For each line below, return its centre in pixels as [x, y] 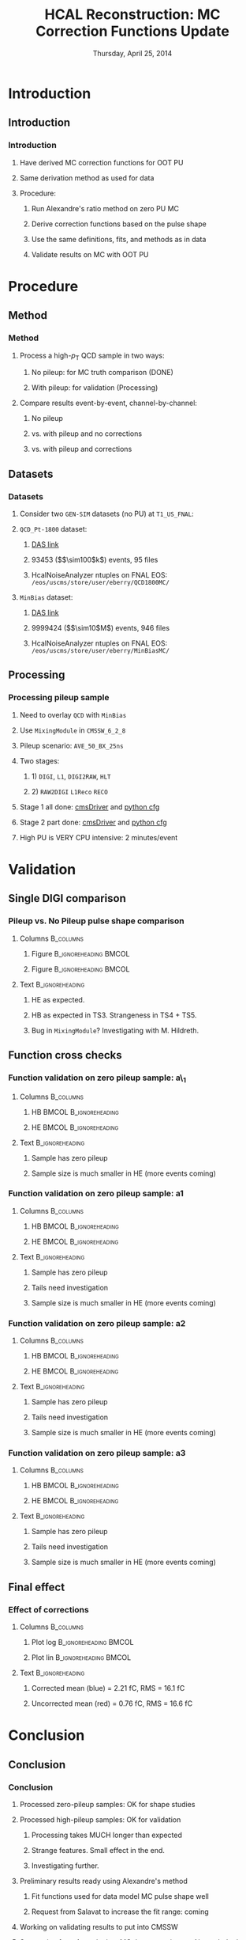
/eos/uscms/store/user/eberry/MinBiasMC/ [100, 650]
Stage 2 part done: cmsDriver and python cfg [93, 822]
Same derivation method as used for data [87, 178]
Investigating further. [65, 1866]
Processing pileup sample [59, 698]
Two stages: [39, 760]
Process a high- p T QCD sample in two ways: [92, 356]
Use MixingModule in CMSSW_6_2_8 [73, 730]
